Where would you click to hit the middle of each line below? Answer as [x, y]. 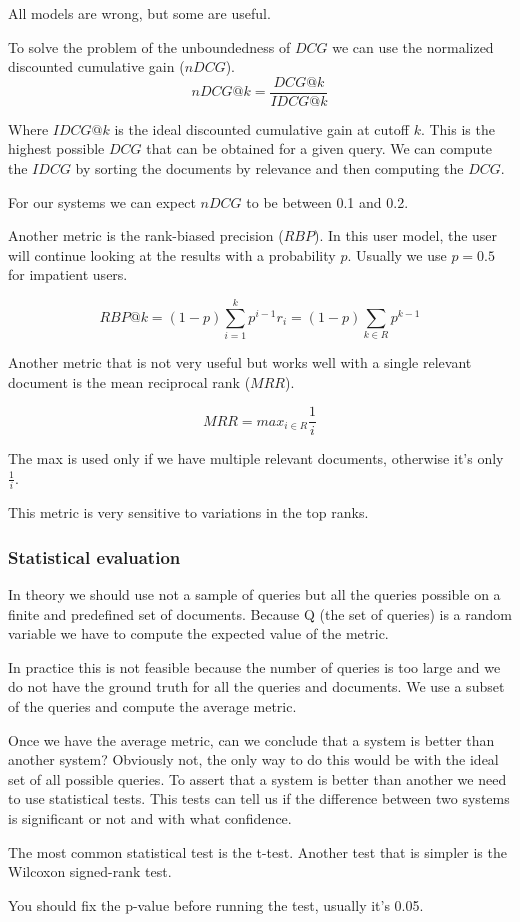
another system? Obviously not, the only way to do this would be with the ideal [253, 759]
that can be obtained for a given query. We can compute [319, 148]
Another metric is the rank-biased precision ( [146, 235]
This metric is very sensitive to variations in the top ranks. [188, 512]
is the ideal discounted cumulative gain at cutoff [261, 128]
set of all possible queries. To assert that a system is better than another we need [257, 778]
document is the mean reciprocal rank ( [129, 381]
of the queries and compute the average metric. [152, 706]
